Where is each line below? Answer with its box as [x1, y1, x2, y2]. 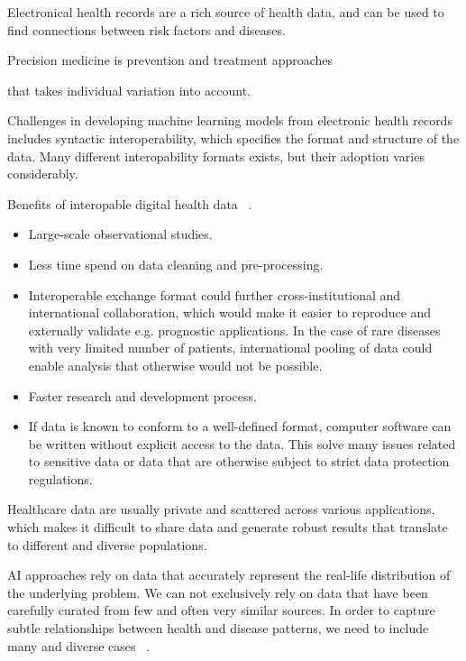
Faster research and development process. [28, 386, 257, 405]
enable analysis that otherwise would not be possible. [28, 355, 323, 374]
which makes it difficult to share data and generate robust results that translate [7, 518, 448, 537]
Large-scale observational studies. [28, 225, 213, 243]
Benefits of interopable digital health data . [7, 194, 252, 213]
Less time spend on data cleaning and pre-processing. [28, 254, 324, 273]
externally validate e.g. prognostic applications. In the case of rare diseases [28, 320, 441, 339]
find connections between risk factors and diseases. [7, 20, 286, 39]
